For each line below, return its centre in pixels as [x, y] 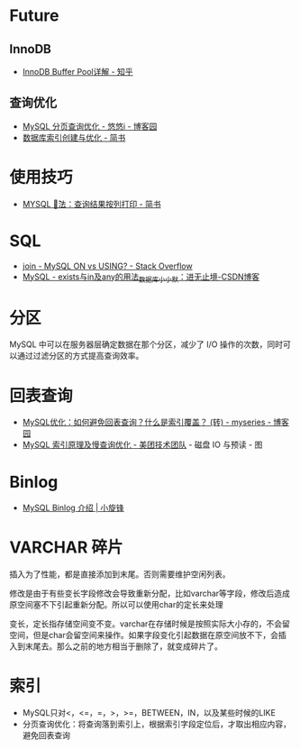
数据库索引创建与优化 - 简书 [74, 137]
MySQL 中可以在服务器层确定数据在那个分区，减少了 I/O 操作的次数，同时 [146, 344]
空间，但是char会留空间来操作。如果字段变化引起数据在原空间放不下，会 [144, 635]
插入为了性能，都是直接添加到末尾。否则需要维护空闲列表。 [120, 574]
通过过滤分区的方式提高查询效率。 [80, 356]
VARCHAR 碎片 [66, 548]
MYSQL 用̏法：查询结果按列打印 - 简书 [91, 204]
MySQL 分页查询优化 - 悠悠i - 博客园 [90, 126]
